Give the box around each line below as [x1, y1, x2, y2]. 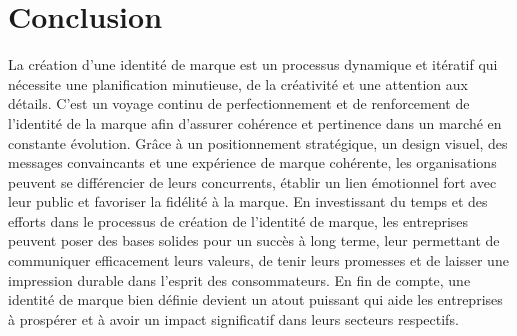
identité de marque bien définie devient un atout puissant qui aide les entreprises [8, 289, 503, 310]
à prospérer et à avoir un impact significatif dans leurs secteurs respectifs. [8, 308, 459, 329]
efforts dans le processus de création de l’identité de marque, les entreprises [8, 210, 469, 231]
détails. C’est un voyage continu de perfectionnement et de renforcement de [8, 93, 470, 114]
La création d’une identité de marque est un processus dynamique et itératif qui [8, 54, 498, 75]
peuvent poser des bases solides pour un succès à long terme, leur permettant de [8, 230, 500, 251]
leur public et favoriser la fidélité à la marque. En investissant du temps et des [8, 191, 488, 212]
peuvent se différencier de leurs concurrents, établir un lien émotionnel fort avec [8, 171, 497, 192]
